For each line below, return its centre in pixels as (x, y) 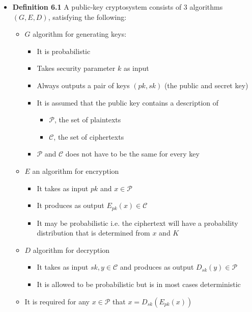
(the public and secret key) (206, 85)
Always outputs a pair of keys (83, 85)
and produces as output (157, 267)
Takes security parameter (76, 68)
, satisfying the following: (87, 17)
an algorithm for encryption (76, 171)
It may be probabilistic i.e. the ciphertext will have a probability (137, 223)
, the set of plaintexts (88, 120)
